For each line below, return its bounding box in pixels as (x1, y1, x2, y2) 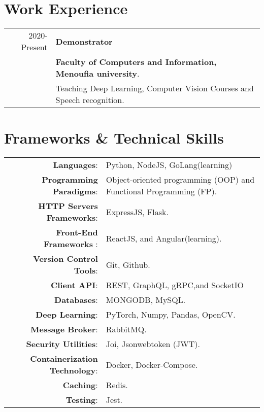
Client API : (50, 279, 98, 291)
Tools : (74, 264, 98, 277)
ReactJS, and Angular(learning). (106, 232, 222, 244)
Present (21, 41, 48, 53)
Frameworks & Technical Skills (4, 127, 224, 148)
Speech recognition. (55, 94, 124, 106)
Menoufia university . (55, 67, 140, 80)
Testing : (65, 394, 98, 406)
